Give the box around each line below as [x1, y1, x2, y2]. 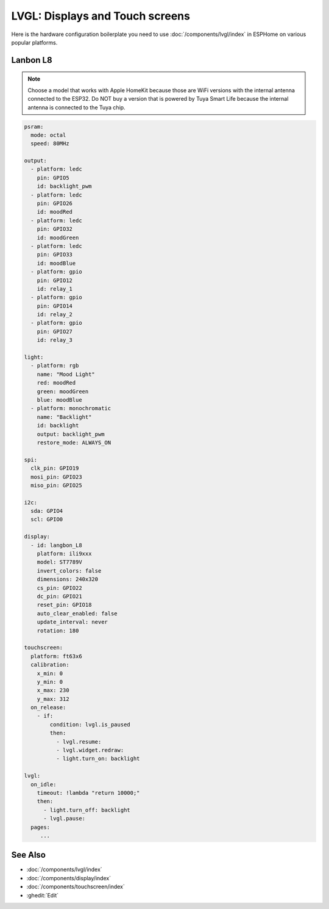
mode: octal [30, 131, 66, 139]
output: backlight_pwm [37, 430, 105, 438]
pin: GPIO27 [37, 328, 73, 335]
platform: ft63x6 [30, 653, 82, 659]
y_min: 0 [37, 678, 63, 685]
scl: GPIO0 [30, 516, 63, 523]
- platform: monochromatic [30, 405, 111, 412]
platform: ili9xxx [37, 550, 92, 557]
